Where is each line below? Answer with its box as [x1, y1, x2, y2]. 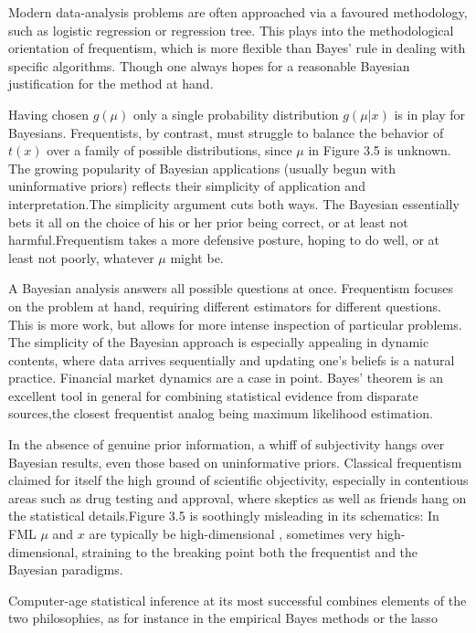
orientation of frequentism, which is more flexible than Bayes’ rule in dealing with [8, 38, 466, 58]
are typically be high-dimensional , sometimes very [89, 524, 373, 543]
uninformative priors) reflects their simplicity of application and [8, 176, 365, 195]
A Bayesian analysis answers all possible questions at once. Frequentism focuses [8, 279, 454, 298]
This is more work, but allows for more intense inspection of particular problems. [8, 314, 462, 333]
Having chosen [8, 104, 89, 123]
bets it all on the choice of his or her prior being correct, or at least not [8, 212, 408, 231]
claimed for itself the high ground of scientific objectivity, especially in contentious [8, 470, 469, 490]
